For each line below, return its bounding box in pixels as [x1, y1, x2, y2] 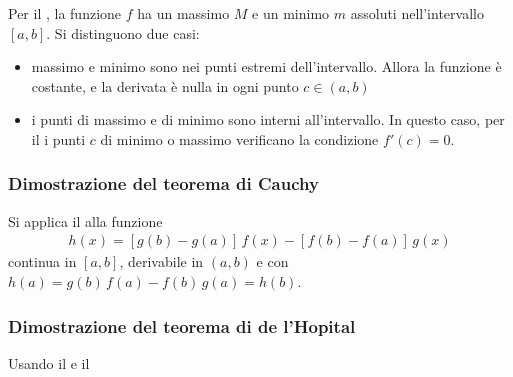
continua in [8, 251, 77, 272]
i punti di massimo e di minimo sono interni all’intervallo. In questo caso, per [31, 109, 505, 130]
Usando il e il [8, 352, 90, 373]
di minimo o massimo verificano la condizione [100, 128, 379, 149]
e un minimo [252, 3, 330, 23]
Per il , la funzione [8, 3, 122, 23]
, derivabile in [119, 251, 204, 272]
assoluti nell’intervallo [350, 3, 484, 23]
